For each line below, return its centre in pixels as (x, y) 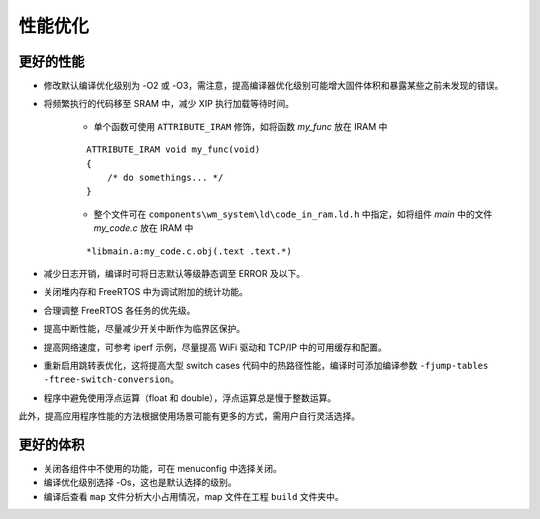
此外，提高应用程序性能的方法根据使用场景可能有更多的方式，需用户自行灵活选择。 (189, 416)
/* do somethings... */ (165, 178)
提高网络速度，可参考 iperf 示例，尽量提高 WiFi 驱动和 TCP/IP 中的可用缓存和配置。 (215, 347)
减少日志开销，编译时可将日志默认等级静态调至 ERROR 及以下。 (174, 273)
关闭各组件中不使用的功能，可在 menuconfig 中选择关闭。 (162, 468)
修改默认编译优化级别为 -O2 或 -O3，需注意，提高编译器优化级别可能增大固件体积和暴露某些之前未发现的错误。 (273, 86)
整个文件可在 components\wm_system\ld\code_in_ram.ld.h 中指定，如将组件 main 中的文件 (293, 214)
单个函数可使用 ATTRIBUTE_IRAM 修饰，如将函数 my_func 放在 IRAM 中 (240, 126)
